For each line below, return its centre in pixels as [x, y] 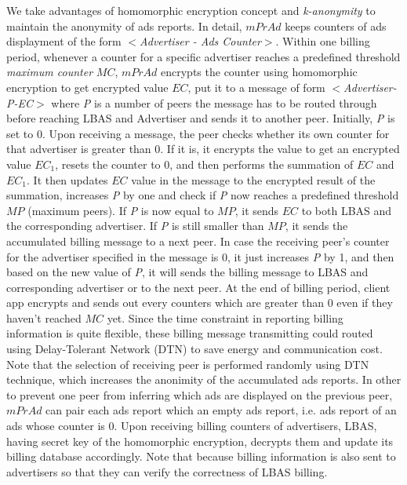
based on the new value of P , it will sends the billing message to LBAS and [187, 272]
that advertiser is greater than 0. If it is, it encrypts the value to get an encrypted [203, 149]
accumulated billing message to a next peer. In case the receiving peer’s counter [198, 241]
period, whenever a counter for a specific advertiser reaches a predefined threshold [203, 56]
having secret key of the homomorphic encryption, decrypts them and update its [200, 441]
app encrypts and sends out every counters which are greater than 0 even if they [200, 303]
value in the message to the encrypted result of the [253, 179]
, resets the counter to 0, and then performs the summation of [204, 164]
